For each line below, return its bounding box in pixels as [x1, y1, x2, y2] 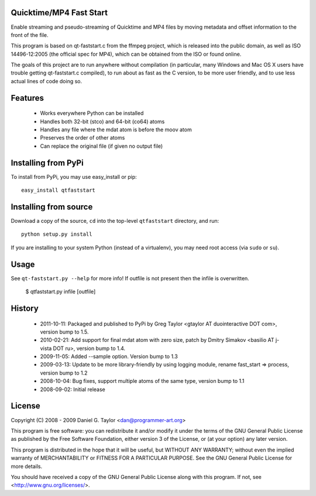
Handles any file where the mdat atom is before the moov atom [40, 126, 193, 133]
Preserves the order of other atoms [40, 134, 125, 141]
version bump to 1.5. [40, 328, 89, 335]
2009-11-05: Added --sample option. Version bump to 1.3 [40, 353, 178, 360]
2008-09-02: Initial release [40, 386, 105, 393]
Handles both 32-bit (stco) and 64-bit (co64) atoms [40, 118, 165, 125]
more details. [11, 463, 43, 470]
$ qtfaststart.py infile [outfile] [25, 288, 96, 295]
